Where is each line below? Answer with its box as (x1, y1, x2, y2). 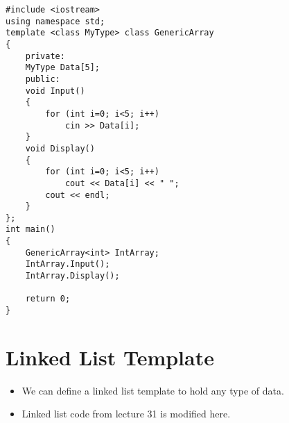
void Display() (25, 143, 95, 154)
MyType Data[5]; (25, 63, 100, 73)
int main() (6, 224, 55, 235)
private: (25, 51, 65, 61)
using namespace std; (6, 16, 105, 26)
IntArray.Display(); (25, 271, 120, 281)
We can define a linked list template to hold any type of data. (21, 383, 284, 397)
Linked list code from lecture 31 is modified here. (21, 406, 231, 421)
